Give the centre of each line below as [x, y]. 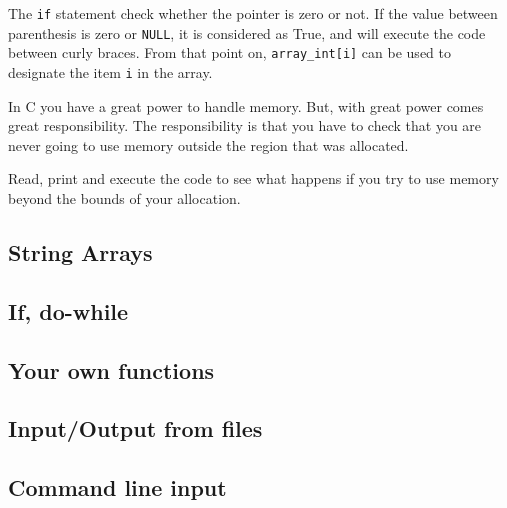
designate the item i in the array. [110, 71]
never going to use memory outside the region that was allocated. [208, 144]
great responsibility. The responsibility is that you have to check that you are [245, 125]
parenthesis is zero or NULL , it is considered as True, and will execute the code [247, 32]
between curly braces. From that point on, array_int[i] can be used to [229, 52]
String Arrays [80, 251]
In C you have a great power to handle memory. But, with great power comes [246, 105]
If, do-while [68, 310]
